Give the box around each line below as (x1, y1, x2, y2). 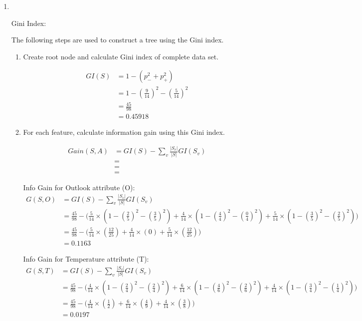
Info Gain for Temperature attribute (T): (23, 254, 149, 264)
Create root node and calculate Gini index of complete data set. (23, 51, 219, 61)
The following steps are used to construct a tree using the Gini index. (11, 34, 224, 45)
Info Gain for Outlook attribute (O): (23, 182, 135, 192)
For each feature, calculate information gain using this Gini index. (23, 127, 225, 137)
